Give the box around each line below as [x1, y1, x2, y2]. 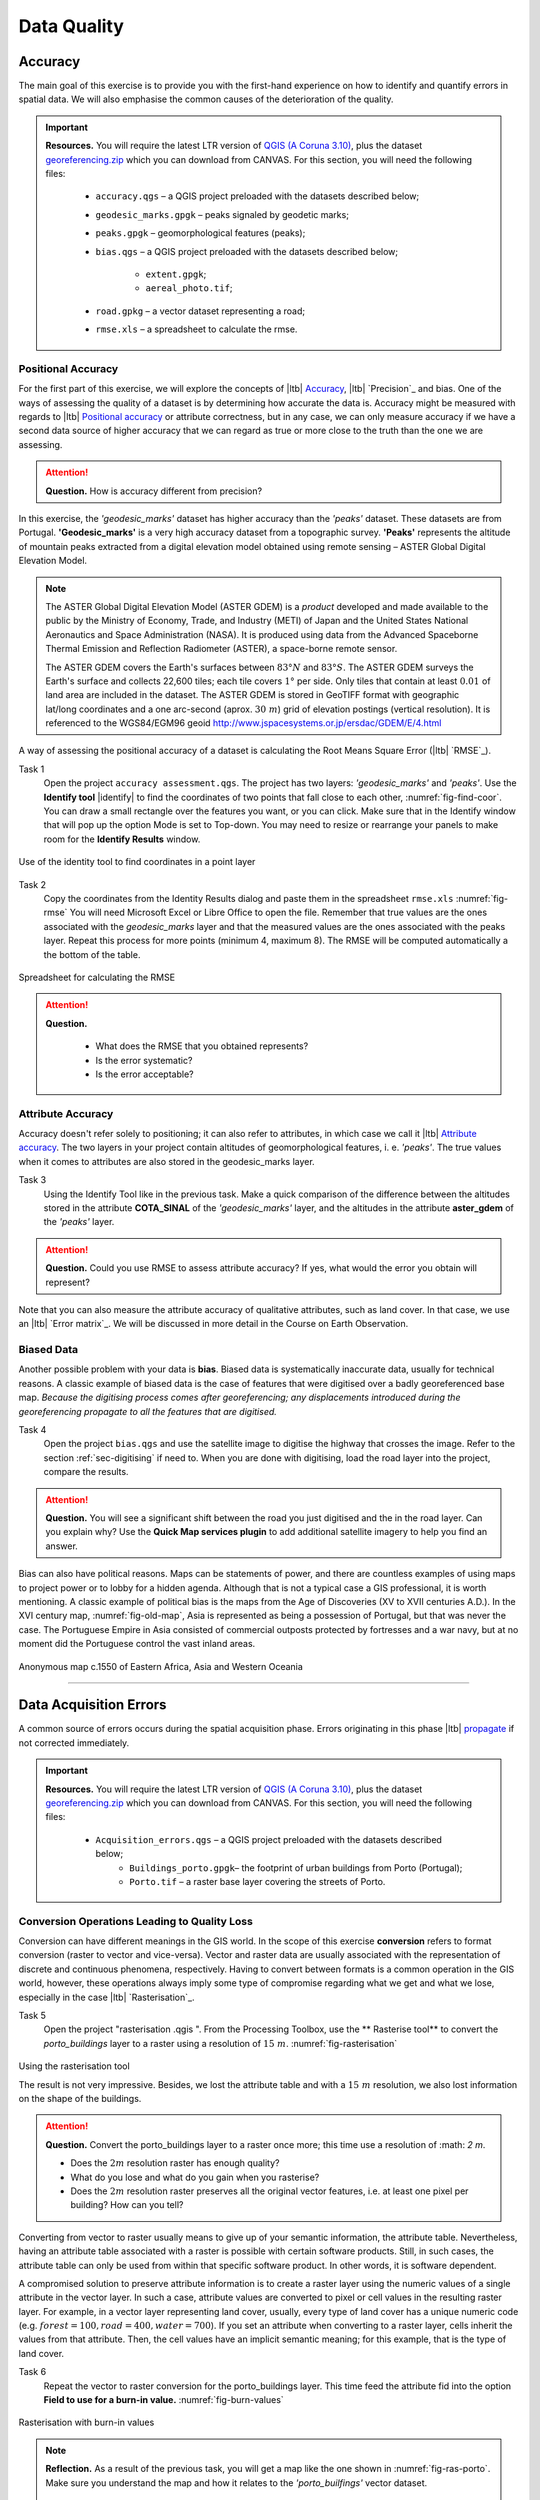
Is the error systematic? [95, 1054, 193, 1066]
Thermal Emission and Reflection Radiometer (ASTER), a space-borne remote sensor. [45, 643, 398, 655]
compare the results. [43, 1466, 129, 1478]
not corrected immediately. [18, 1736, 130, 1749]
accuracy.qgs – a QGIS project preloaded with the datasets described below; [95, 190, 420, 202]
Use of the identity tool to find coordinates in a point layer [18, 856, 256, 868]
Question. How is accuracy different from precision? [45, 485, 263, 497]
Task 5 [18, 2010, 47, 2022]
